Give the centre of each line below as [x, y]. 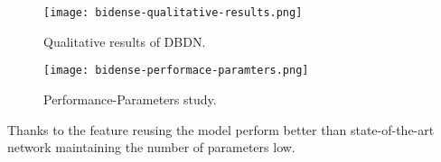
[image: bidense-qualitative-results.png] [173, 13]
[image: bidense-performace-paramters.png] [176, 71]
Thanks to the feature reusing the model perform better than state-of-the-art [221, 129]
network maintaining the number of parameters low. [151, 147]
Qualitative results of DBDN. [125, 41]
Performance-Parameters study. [130, 99]
